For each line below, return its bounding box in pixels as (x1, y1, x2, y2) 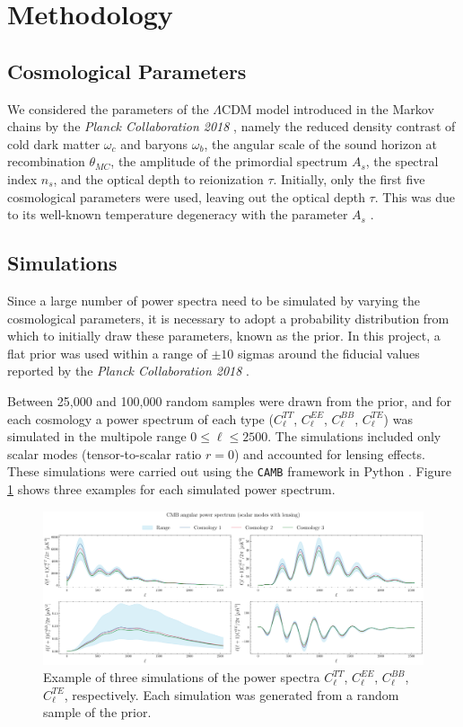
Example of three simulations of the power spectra (43, 668, 320, 687)
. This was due (374, 187, 455, 206)
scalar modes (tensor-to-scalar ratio (7, 444, 202, 463)
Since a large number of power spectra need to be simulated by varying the (7, 290, 420, 309)
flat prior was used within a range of (7, 343, 207, 362)
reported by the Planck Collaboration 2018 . (7, 361, 250, 380)
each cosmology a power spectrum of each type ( (7, 409, 274, 428)
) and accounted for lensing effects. (233, 444, 425, 463)
